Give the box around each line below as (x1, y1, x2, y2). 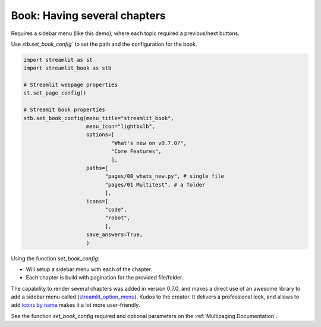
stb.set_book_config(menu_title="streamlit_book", (23, 115, 175, 121)
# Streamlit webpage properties (23, 81, 118, 89)
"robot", (105, 215, 131, 221)
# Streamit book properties (23, 106, 105, 113)
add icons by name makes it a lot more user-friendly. (11, 301, 140, 309)
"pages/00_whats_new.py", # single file (105, 173, 225, 180)
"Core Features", (111, 148, 162, 155)
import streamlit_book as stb (23, 65, 112, 71)
